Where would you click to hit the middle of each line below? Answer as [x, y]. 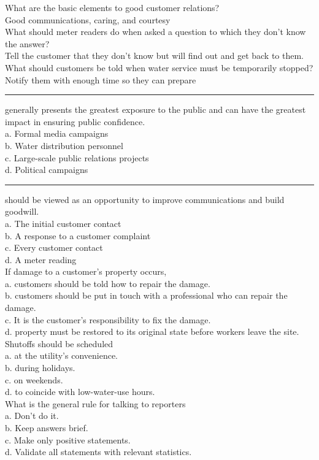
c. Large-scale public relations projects [77, 157]
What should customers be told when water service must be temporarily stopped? [159, 67]
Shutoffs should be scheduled [59, 343]
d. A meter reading [41, 259]
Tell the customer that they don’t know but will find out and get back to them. [155, 56]
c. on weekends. [34, 379]
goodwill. [22, 211]
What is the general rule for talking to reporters [95, 403]
